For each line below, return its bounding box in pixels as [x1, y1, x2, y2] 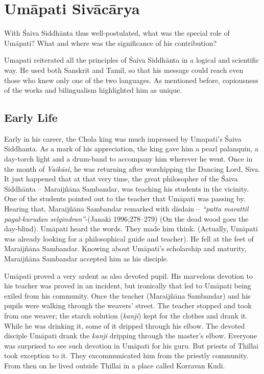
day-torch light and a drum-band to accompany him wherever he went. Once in [4, 153, 253, 164]
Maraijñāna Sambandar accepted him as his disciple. [4, 253, 169, 264]
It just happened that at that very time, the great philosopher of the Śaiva [4, 173, 238, 184]
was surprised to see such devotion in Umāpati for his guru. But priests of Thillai [4, 340, 259, 351]
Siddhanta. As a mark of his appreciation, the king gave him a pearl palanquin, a [4, 143, 259, 154]
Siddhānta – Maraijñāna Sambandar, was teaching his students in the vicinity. [4, 183, 249, 194]
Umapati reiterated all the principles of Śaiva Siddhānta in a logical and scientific [4, 55, 259, 65]
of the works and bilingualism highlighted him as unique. [4, 85, 182, 95]
